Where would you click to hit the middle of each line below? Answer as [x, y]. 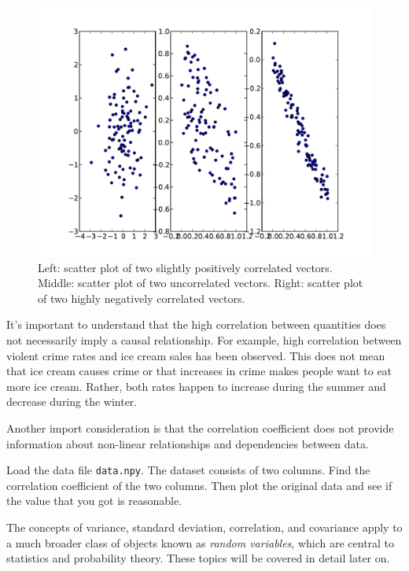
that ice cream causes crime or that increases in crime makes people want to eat [199, 371]
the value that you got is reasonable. [94, 501]
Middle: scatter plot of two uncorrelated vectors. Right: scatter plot [201, 283]
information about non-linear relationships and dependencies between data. [188, 443]
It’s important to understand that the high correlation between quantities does [196, 324]
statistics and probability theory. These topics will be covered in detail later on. [198, 558]
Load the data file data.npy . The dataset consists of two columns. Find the [188, 470]
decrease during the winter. [72, 402]
